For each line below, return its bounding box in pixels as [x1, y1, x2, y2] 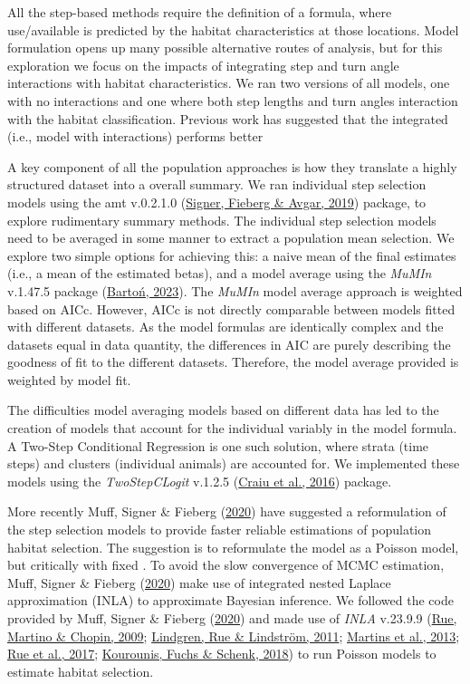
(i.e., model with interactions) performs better [7, 127, 264, 146]
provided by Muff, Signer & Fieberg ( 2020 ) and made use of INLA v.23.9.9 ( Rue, [7, 609, 457, 627]
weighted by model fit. [7, 370, 131, 389]
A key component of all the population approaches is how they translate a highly [7, 157, 457, 176]
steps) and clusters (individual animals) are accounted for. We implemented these [7, 454, 460, 473]
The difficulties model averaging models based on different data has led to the [7, 400, 439, 419]
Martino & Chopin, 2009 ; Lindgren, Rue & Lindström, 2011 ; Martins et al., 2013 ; [7, 626, 460, 645]
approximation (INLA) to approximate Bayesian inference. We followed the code [7, 591, 454, 610]
